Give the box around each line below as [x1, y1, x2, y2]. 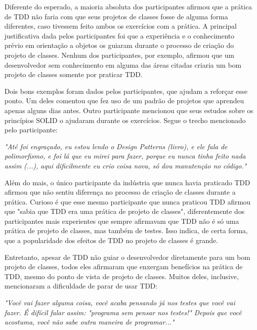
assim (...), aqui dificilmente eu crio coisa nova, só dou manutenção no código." [4, 160, 247, 170]
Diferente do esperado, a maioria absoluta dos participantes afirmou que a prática [4, 1, 252, 11]
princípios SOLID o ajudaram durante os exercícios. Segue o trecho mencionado [4, 115, 246, 125]
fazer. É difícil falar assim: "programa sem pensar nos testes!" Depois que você [4, 307, 242, 317]
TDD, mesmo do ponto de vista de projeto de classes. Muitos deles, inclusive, [4, 271, 239, 281]
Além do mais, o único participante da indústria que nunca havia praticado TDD [4, 177, 250, 187]
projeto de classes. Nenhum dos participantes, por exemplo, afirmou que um [4, 49, 234, 60]
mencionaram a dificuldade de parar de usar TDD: [4, 281, 158, 291]
